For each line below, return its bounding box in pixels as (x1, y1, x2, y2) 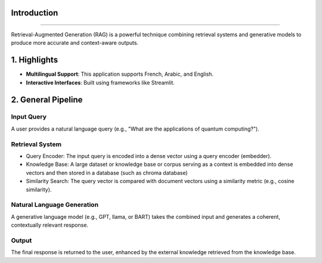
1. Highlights (11, 55, 58, 65)
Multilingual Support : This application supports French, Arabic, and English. (26, 70, 214, 78)
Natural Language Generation (11, 200, 98, 209)
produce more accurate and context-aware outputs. (11, 39, 139, 47)
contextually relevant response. (11, 221, 89, 229)
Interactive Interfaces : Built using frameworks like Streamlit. (26, 79, 175, 86)
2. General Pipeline (11, 94, 83, 104)
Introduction (11, 8, 58, 18)
